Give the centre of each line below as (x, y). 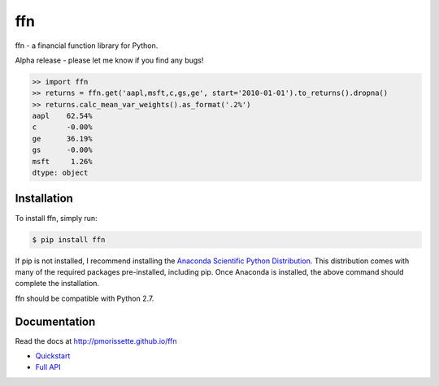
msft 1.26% (62, 161)
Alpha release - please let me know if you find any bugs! (109, 60)
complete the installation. (57, 284)
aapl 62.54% (62, 116)
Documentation (55, 321)
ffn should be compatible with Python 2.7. (85, 298)
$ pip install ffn (69, 239)
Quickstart (53, 356)
